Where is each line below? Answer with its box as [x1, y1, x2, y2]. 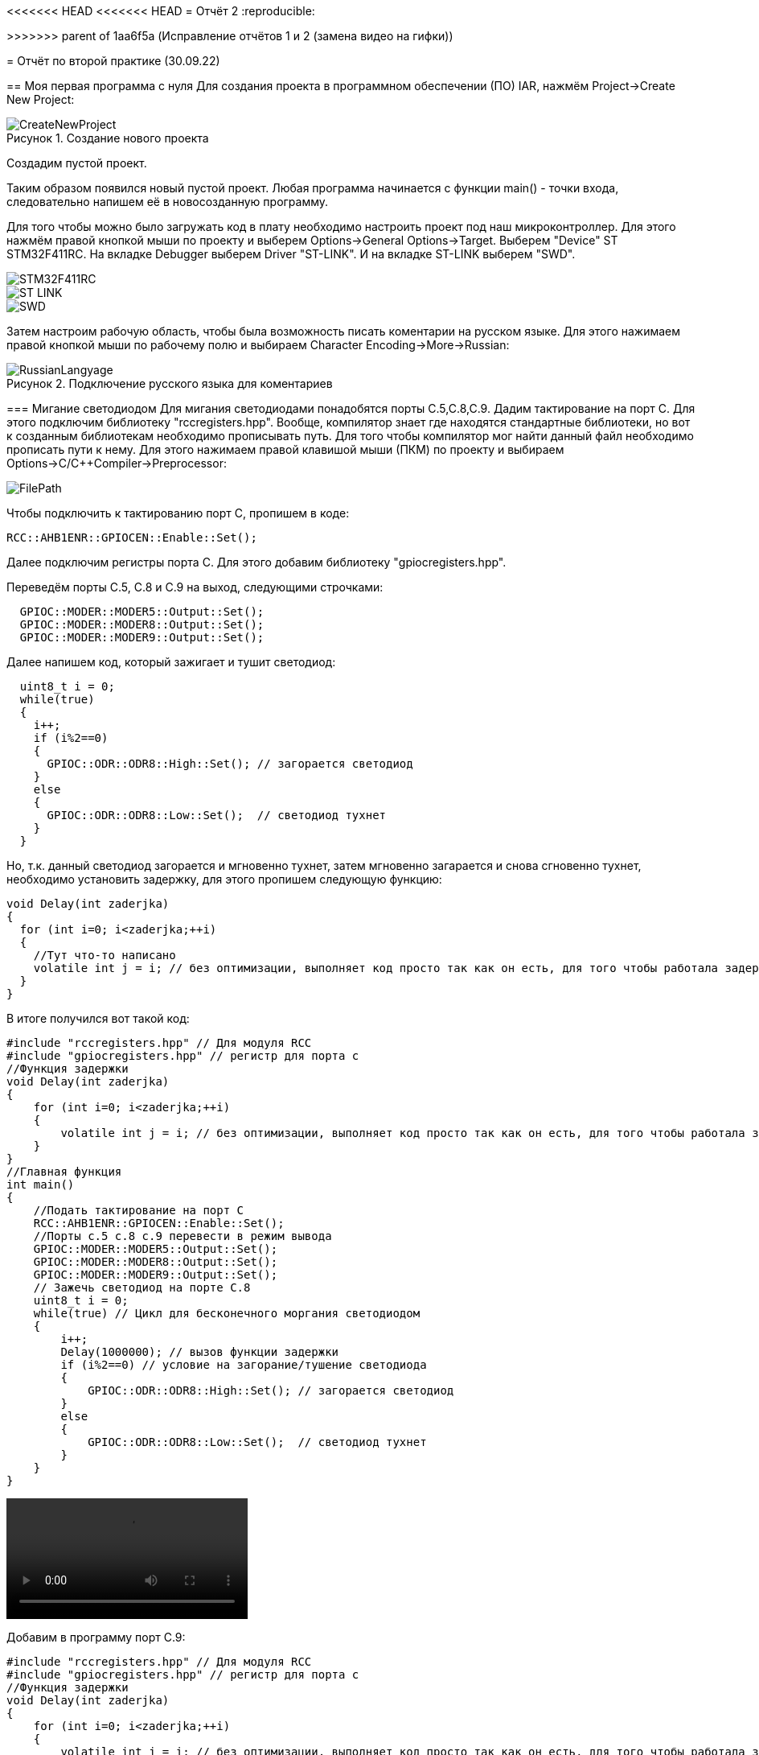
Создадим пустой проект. [6, 156, 147, 170]
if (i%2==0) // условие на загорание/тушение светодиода [60, 1358, 427, 1371]
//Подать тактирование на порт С [33, 1204, 244, 1217]
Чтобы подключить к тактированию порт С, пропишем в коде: [6, 506, 350, 520]
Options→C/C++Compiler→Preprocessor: [6, 456, 227, 470]
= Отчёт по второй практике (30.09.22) [6, 54, 220, 68]
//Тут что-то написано [33, 949, 176, 962]
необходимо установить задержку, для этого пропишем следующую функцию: [6, 872, 442, 886]
